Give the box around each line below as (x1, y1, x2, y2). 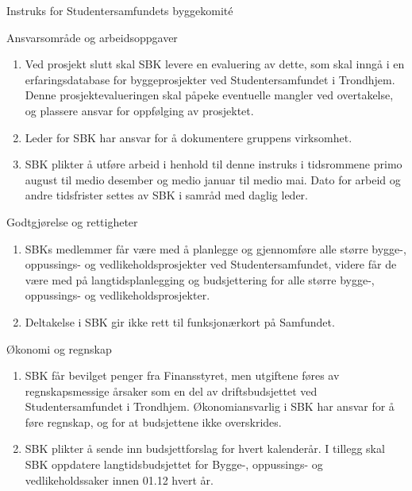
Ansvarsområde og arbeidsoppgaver (6, 29, 178, 45)
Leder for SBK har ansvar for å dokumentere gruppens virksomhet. (25, 129, 352, 145)
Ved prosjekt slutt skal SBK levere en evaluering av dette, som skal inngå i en (25, 56, 405, 72)
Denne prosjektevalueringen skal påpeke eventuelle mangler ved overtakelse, (25, 87, 394, 103)
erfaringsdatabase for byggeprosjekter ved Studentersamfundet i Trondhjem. (25, 71, 395, 87)
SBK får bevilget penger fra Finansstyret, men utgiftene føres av (25, 367, 340, 384)
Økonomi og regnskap (6, 340, 112, 357)
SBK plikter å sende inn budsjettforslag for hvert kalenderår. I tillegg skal (25, 440, 385, 457)
